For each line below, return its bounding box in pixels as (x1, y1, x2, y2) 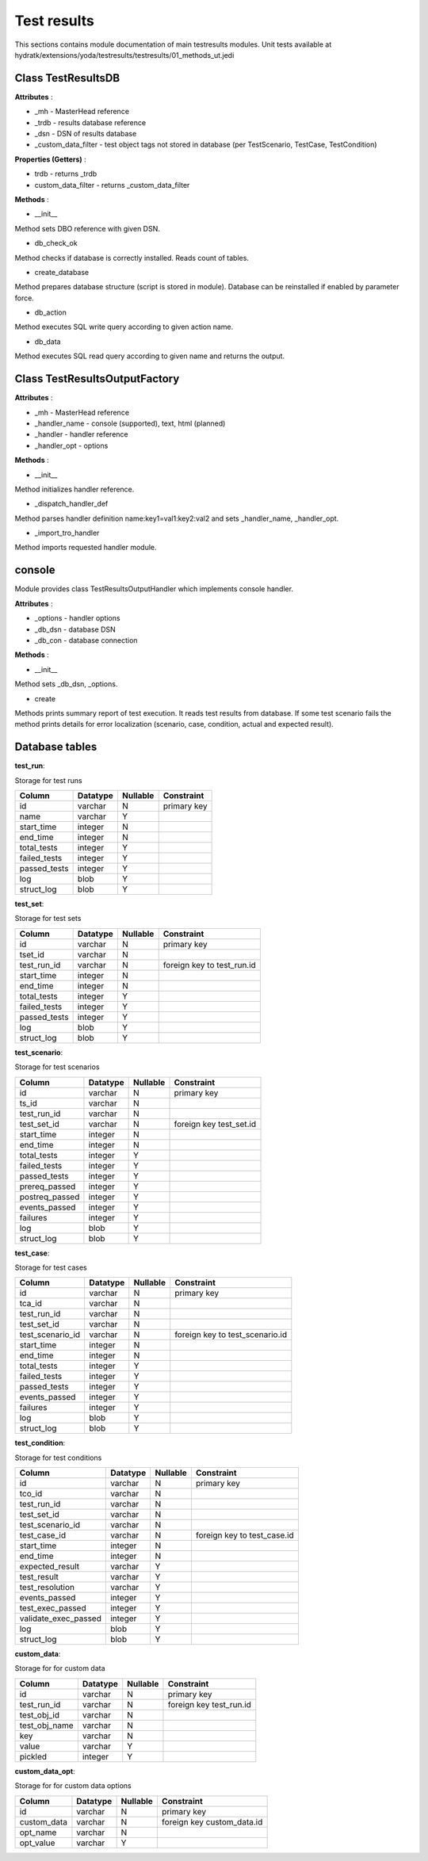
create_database (34, 267, 90, 277)
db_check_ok (34, 239, 78, 248)
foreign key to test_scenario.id (174, 1329, 288, 1340)
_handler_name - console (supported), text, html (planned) (34, 418, 226, 428)
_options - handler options (34, 613, 120, 623)
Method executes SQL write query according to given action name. (14, 322, 234, 332)
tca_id (19, 1298, 43, 1309)
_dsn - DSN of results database (34, 129, 137, 139)
